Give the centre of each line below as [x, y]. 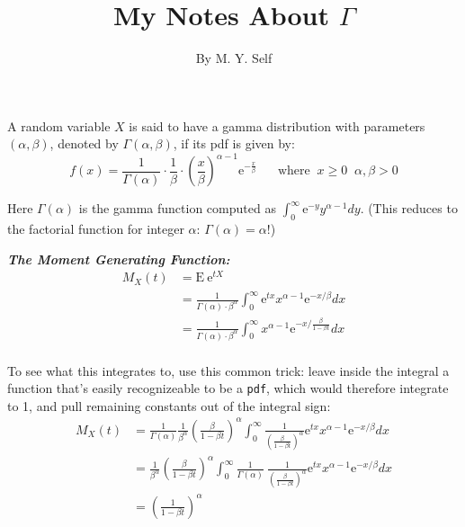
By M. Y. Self [234, 58]
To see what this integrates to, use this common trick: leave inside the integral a [228, 370]
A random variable [59, 125]
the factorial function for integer [96, 229]
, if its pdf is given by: [234, 143]
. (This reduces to [409, 208]
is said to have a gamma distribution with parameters [277, 125]
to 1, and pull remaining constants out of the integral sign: [169, 405]
